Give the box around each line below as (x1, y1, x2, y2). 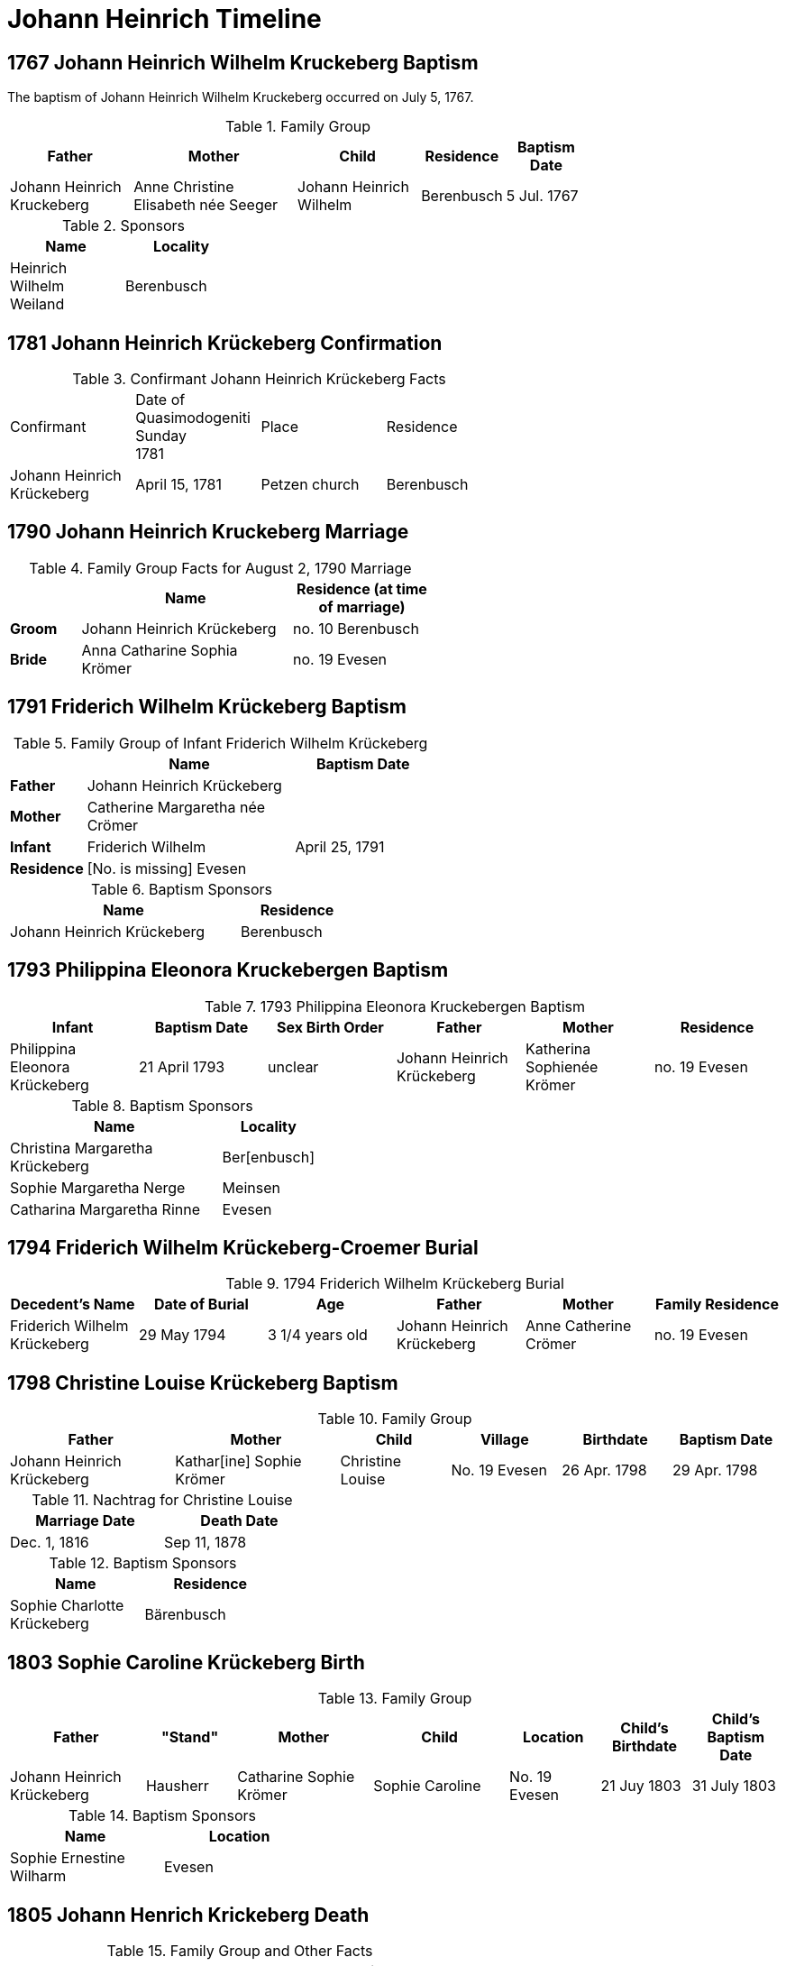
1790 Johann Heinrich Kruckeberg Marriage (7, 520, 409, 544)
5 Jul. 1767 (506, 187, 579, 206)
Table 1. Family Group (224, 117, 371, 136)
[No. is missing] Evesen (87, 859, 247, 877)
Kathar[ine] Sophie (175, 1452, 302, 1471)
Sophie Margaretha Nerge (10, 1178, 186, 1197)
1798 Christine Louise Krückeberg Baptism (7, 1371, 398, 1394)
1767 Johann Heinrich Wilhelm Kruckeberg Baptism (7, 51, 479, 74)
